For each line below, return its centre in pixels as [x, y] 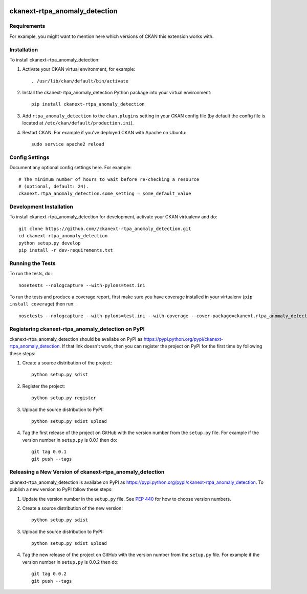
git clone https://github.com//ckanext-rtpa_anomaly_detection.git [105, 229]
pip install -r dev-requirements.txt [66, 250]
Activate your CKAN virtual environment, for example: [79, 69]
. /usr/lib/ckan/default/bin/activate [80, 81]
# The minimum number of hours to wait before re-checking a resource [109, 179]
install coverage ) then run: [42, 304]
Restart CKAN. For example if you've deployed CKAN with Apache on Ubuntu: [104, 132]
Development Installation [41, 207]
